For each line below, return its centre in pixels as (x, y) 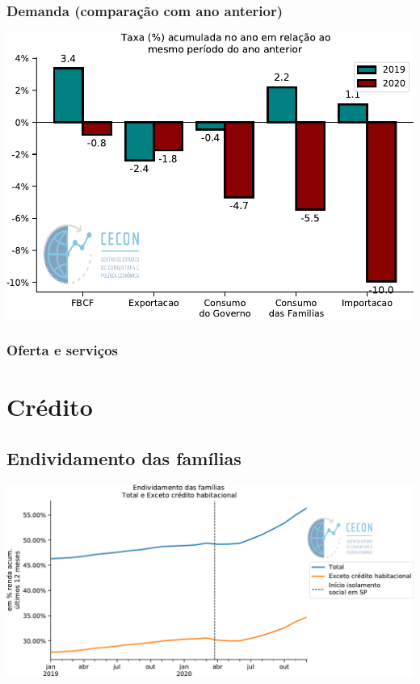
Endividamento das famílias (124, 457)
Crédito (50, 407)
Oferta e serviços (63, 350)
